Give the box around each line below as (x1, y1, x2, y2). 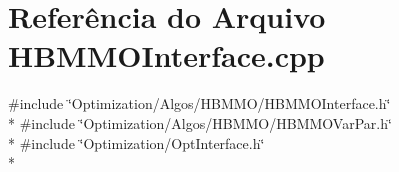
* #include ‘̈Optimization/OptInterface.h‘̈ (8, 132, 265, 153)
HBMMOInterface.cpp (8, 35, 325, 76)
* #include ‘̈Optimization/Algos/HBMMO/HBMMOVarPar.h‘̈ (8, 112, 392, 133)
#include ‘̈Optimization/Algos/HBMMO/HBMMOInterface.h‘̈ (8, 93, 391, 114)
